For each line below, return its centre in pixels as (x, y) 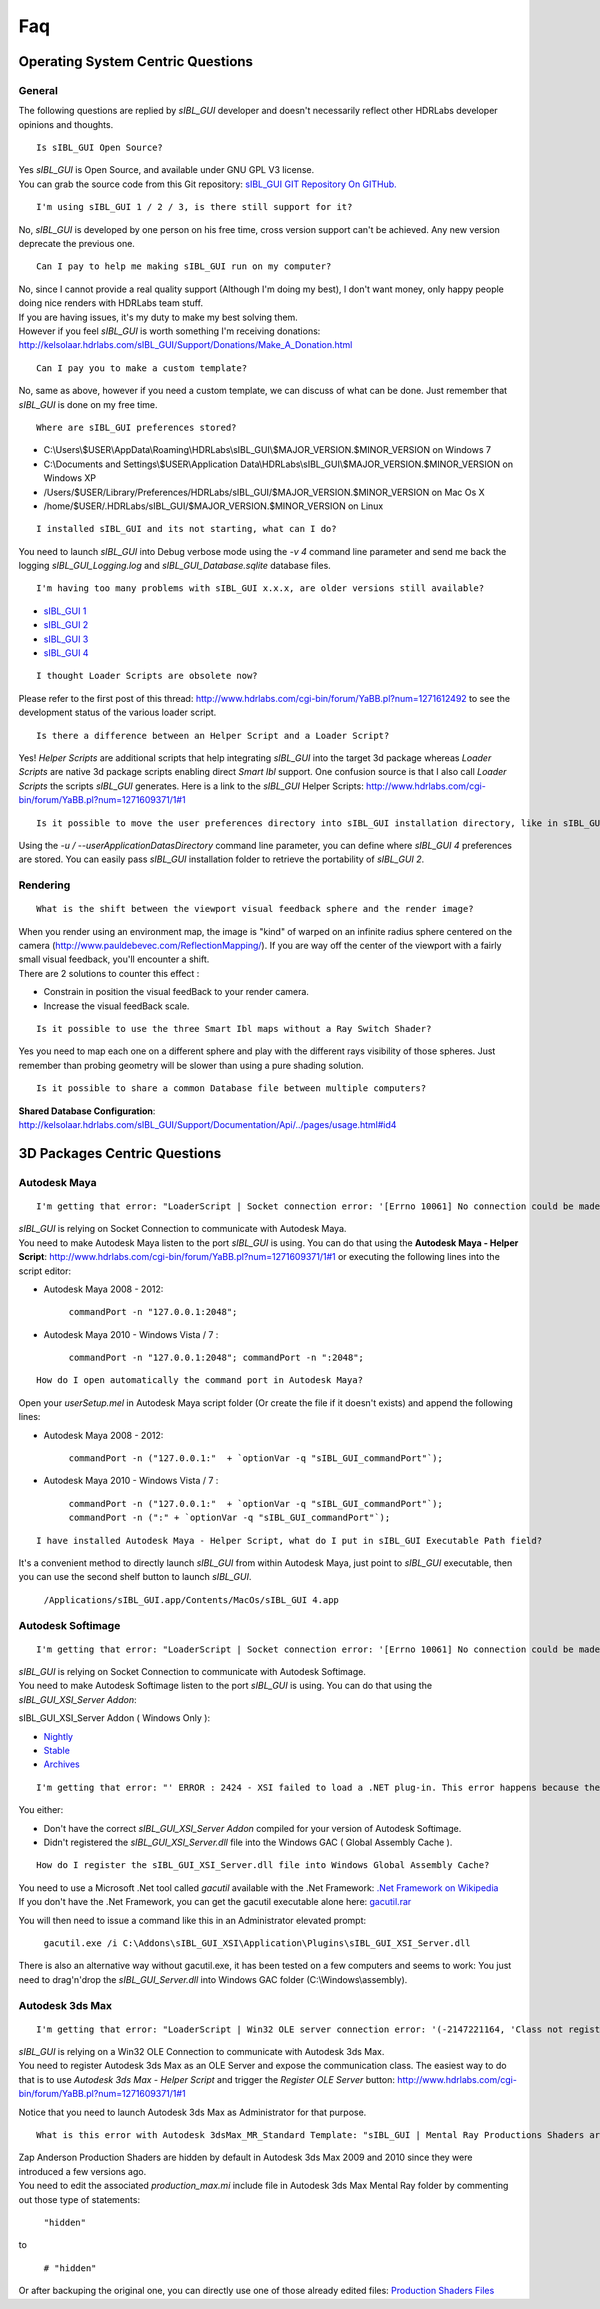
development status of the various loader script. (117, 712)
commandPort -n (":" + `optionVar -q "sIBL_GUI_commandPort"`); (229, 1518)
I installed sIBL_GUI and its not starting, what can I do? (186, 529)
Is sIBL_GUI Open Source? (100, 148)
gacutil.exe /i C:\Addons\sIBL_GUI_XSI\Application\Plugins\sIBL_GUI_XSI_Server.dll (257, 1943)
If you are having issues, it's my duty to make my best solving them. (158, 317)
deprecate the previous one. (76, 244)
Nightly (58, 1736)
